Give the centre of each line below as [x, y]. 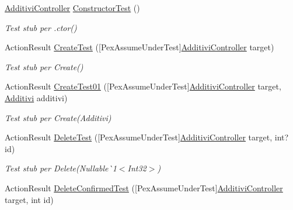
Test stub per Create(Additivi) [58, 117]
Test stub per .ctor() [41, 27]
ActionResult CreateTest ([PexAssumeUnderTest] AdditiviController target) [139, 47]
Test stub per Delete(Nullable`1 [61, 168]
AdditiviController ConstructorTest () [72, 8]
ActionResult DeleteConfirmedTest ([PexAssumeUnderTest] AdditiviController [144, 187]
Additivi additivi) [36, 97]
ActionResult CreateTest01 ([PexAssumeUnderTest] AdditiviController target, [143, 86]
